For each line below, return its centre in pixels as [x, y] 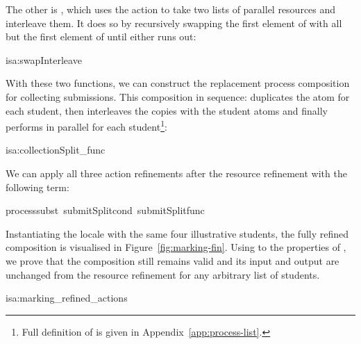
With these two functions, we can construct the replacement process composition [178, 83]
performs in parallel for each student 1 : [86, 125]
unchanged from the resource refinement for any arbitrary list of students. [163, 274]
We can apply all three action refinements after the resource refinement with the [176, 173]
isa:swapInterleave [44, 59]
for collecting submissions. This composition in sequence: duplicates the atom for [178, 96]
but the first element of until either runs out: [101, 36]
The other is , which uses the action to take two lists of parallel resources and [171, 9]
